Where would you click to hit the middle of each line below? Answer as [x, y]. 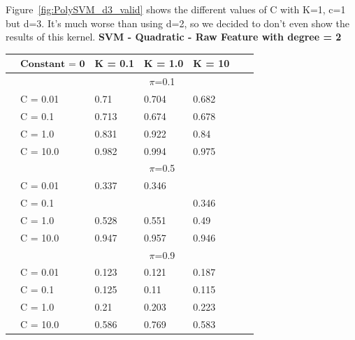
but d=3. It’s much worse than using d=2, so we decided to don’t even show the [177, 23]
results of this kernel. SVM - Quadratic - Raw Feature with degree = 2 [174, 37]
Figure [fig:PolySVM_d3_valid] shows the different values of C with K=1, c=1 [176, 9]
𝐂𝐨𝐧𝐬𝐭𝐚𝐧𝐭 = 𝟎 [53, 65]
